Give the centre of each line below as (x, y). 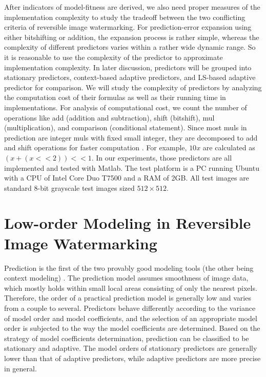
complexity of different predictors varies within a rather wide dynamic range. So (130, 47)
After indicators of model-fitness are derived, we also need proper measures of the (132, 7)
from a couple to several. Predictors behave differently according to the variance (130, 307)
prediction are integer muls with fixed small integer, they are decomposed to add (131, 137)
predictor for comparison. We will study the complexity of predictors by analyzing (133, 87)
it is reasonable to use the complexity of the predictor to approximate (114, 57)
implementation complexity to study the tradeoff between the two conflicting (125, 17)
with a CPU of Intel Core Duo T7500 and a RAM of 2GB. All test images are (127, 178)
